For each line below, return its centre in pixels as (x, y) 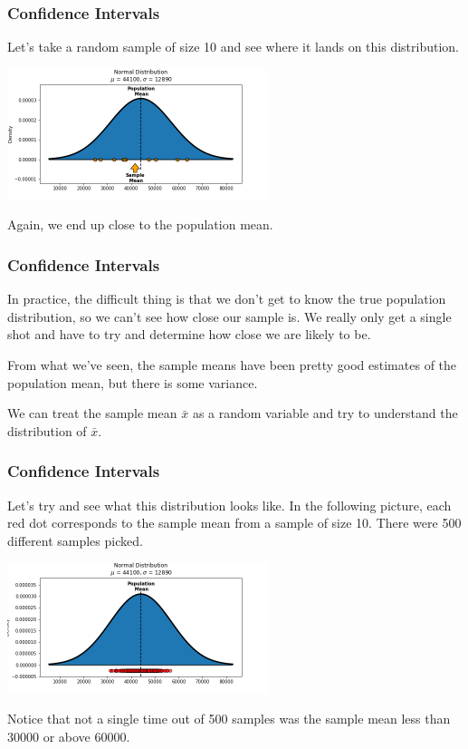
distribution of (47, 430)
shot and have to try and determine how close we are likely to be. (189, 334)
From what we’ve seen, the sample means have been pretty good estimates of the (232, 365)
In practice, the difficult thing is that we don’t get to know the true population (227, 299)
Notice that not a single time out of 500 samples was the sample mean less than (229, 718)
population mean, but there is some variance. (133, 382)
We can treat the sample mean (92, 413)
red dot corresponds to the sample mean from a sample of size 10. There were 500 (234, 523)
